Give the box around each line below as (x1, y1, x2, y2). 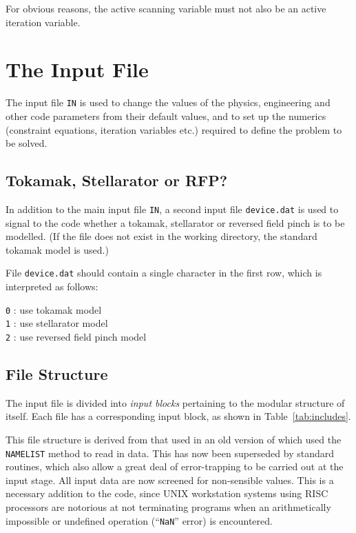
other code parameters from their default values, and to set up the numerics (6, 108, 326, 123)
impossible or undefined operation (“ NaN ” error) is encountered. (6, 513, 273, 527)
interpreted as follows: (6, 279, 98, 294)
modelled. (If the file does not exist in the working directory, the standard (6, 229, 317, 243)
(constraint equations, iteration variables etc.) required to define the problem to (6, 122, 342, 137)
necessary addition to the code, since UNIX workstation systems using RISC (6, 486, 328, 501)
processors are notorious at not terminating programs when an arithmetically (6, 500, 331, 514)
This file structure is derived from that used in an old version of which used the (6, 432, 342, 446)
